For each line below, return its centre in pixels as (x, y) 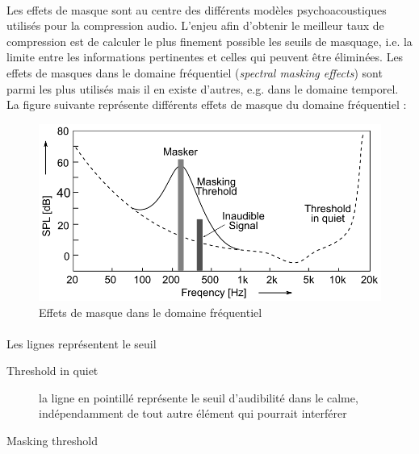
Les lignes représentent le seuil (82, 343)
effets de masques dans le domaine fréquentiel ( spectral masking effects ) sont (195, 72)
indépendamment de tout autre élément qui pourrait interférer (193, 413)
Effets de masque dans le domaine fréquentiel (151, 312)
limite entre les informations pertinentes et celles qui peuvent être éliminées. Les (205, 57)
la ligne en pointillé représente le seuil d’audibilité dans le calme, (199, 397)
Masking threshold (52, 441)
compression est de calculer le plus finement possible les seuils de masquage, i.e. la (209, 41)
